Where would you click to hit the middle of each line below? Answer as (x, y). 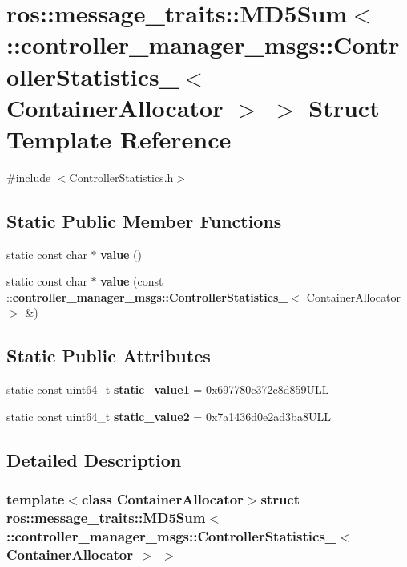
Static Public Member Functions (144, 220)
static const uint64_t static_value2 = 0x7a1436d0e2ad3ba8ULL (169, 416)
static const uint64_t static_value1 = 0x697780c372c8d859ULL (168, 389)
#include (29, 177)
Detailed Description (94, 459)
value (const (132, 281)
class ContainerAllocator (162, 499)
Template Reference (119, 138)
